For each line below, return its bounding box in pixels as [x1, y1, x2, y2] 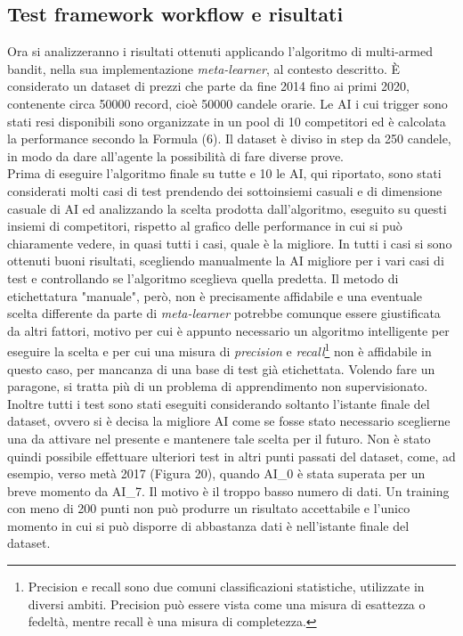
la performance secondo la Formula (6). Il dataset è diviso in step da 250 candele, [7, 129, 451, 148]
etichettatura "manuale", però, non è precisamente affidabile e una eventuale [7, 286, 423, 305]
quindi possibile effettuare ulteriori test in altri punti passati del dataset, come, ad [7, 446, 456, 465]
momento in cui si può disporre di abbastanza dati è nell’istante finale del [7, 516, 410, 534]
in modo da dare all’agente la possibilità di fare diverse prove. [7, 146, 345, 165]
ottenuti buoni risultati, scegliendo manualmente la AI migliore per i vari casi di [7, 251, 444, 270]
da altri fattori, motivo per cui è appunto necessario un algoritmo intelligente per [7, 321, 450, 339]
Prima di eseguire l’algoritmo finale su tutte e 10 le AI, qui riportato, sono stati [7, 164, 442, 183]
